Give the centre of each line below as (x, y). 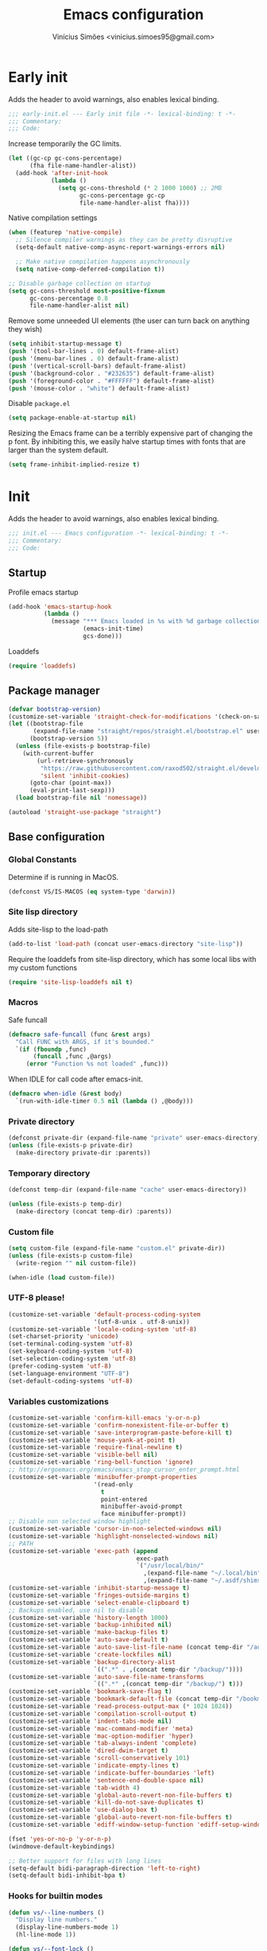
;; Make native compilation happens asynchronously (103, 262)
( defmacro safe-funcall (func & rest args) (79, 1034)
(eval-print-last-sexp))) (72, 791)
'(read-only (113, 1484)
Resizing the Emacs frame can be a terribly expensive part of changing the (130, 433)
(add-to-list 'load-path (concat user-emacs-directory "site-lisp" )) (126, 944)
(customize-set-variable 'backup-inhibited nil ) (90, 1625)
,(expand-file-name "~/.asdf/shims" (204, 1581)
